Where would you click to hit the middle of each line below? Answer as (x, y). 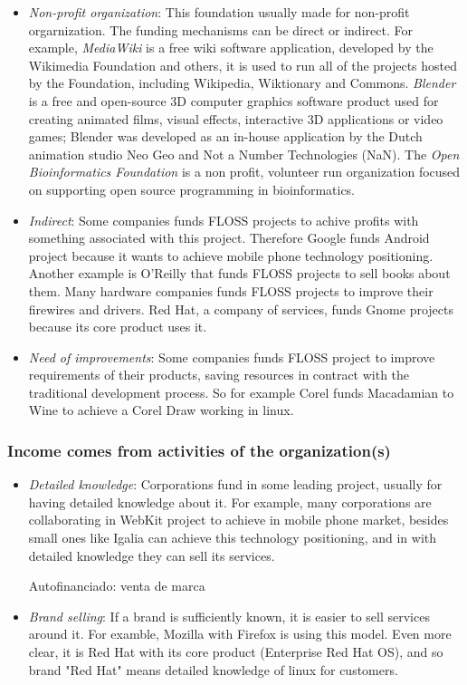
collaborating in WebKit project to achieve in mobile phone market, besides (238, 520)
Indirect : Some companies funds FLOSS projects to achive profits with (224, 220)
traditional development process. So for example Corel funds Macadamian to (241, 392)
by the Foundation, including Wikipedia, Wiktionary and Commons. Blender (242, 83)
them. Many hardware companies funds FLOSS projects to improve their (231, 290)
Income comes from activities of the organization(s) (199, 450)
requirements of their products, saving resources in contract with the (219, 375)
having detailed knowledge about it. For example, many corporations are (230, 502)
